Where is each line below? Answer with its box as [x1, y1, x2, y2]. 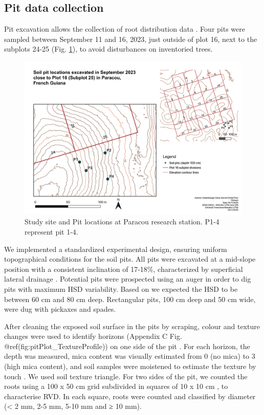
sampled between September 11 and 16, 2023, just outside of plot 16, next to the [4, 33, 257, 44]
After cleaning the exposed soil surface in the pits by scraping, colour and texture [4, 320, 260, 331]
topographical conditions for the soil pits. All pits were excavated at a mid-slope [4, 253, 256, 264]
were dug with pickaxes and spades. [4, 304, 116, 314]
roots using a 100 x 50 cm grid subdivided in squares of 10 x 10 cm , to [4, 381, 228, 391]
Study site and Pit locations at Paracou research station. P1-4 [25, 216, 219, 227]
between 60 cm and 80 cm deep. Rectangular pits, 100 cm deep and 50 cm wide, [4, 293, 256, 304]
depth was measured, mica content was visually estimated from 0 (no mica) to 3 [4, 351, 255, 361]
